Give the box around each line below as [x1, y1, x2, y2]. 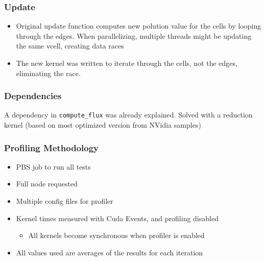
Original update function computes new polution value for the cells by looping [16, 20, 261, 31]
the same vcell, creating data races [16, 40, 124, 51]
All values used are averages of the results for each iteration [16, 247, 203, 257]
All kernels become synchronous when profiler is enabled [28, 230, 205, 241]
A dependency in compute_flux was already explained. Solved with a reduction [4, 109, 253, 120]
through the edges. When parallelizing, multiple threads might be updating [16, 30, 252, 41]
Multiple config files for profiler [16, 196, 113, 206]
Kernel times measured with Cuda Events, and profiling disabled [16, 212, 219, 223]
